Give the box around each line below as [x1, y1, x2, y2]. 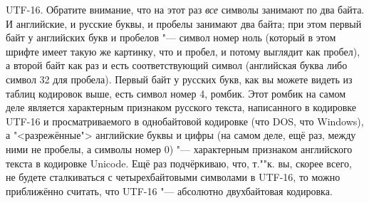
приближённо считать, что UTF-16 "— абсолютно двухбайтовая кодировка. [6, 183, 333, 198]
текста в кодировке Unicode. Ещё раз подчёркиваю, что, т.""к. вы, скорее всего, [6, 155, 352, 170]
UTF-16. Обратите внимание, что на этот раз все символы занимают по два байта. [6, 2, 365, 16]
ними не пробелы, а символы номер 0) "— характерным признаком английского [6, 141, 353, 156]
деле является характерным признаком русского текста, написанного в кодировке [6, 100, 356, 115]
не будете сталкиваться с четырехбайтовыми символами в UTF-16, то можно [6, 170, 341, 184]
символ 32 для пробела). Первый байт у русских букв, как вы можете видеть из [6, 71, 353, 86]
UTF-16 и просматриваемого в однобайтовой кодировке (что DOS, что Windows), [6, 113, 364, 128]
